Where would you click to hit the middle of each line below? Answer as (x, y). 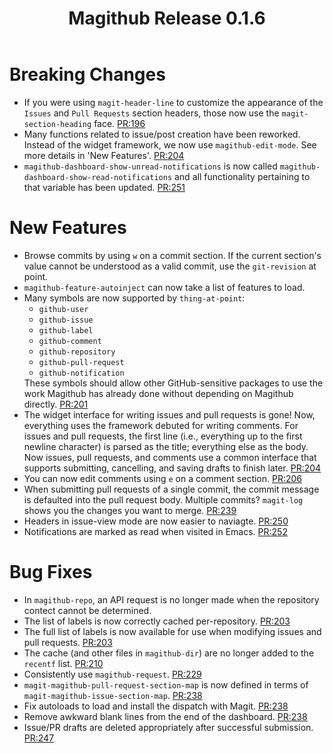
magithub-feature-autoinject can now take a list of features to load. (164, 287)
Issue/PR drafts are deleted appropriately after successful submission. (168, 727)
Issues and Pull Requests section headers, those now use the (151, 113)
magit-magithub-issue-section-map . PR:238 (113, 695)
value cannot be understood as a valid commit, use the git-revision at (170, 266)
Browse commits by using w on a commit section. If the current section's (172, 255)
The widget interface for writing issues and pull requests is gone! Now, (169, 414)
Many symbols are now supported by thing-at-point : (134, 298)
